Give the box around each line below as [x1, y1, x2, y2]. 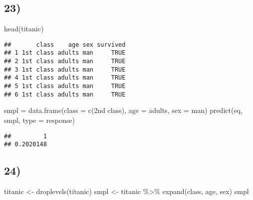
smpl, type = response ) [4, 114, 75, 125]
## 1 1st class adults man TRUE [4, 49, 126, 57]
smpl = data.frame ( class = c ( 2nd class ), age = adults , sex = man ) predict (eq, [4, 105, 243, 115]
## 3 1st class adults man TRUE [4, 66, 126, 73]
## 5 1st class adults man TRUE [4, 83, 126, 90]
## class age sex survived [4, 41, 126, 48]
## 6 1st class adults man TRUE [4, 91, 126, 98]
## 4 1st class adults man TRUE [4, 74, 126, 82]
